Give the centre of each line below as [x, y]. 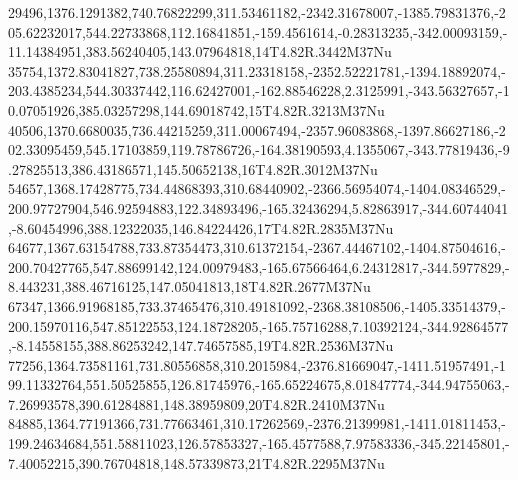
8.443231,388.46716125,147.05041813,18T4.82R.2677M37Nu [189, 286]
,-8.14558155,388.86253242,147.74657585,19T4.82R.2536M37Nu [201, 345]
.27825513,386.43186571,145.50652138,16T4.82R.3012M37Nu [193, 168]
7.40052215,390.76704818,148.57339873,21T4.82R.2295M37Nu [196, 462]
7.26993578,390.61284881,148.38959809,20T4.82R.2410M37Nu [196, 403]
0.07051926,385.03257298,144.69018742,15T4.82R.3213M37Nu [196, 109]
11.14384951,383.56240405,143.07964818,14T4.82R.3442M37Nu [200, 51]
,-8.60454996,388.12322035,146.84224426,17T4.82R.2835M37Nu [201, 227]
